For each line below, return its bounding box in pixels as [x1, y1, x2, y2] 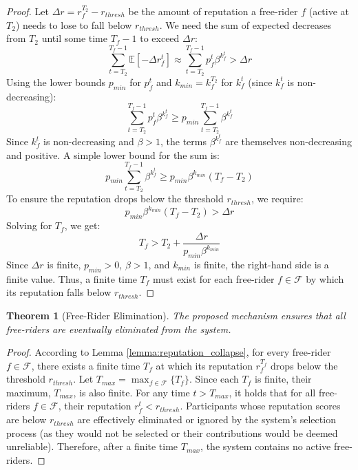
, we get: [64, 218, 101, 233]
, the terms [160, 134, 207, 149]
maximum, [6, 385, 51, 399]
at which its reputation [156, 358, 253, 372]
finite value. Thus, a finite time [6, 271, 137, 286]
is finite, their [254, 372, 312, 386]
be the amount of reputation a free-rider [128, 4, 298, 18]
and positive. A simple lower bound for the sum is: [6, 147, 220, 162]
